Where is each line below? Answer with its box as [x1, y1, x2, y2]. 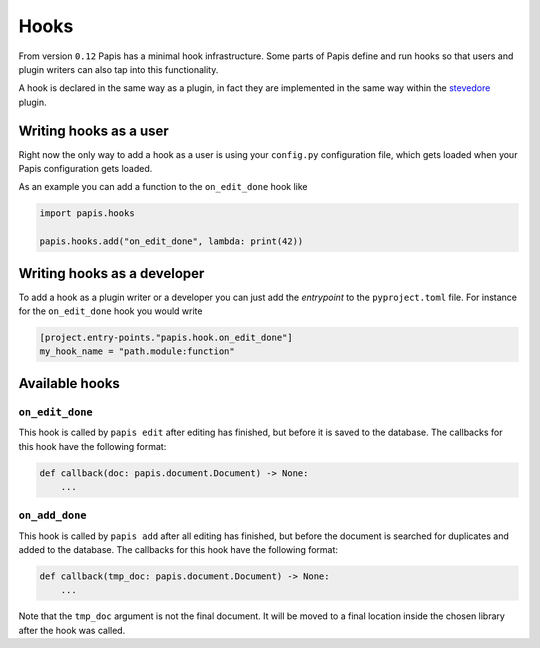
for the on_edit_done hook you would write [18, 305, 203, 317]
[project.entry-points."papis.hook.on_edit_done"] [39, 332, 294, 344]
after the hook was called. [18, 624, 126, 636]
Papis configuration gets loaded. [18, 163, 153, 175]
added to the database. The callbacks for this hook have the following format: [18, 544, 339, 556]
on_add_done [18, 509, 87, 522]
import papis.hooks [39, 208, 135, 219]
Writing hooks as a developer [18, 265, 205, 282]
